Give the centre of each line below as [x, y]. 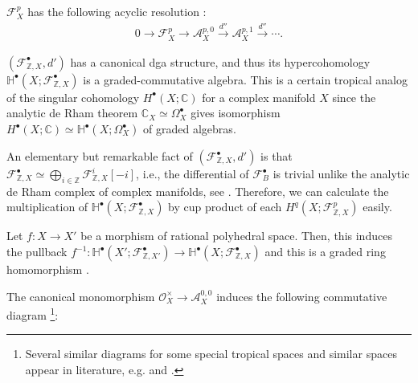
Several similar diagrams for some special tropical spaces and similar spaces [211, 354]
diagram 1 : [33, 314]
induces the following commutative [302, 296]
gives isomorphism [236, 113]
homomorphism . [48, 269]
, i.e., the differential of [193, 174]
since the [354, 97]
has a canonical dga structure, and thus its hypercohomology [220, 61]
